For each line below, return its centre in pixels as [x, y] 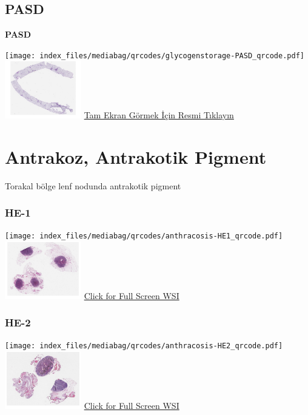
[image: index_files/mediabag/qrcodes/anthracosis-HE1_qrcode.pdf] [144, 236]
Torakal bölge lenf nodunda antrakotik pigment [93, 185]
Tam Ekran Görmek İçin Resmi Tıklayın [159, 114]
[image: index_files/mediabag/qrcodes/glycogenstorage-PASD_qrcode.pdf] [155, 56]
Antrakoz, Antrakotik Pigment [136, 156]
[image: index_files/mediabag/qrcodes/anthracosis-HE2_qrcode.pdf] [144, 346]
